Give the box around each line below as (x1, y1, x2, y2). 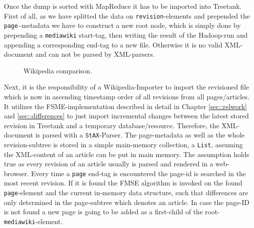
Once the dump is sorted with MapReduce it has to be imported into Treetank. (4, 1, 242, 11)
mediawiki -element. (4, 216, 63, 226)
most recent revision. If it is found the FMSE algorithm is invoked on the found (4, 178, 243, 188)
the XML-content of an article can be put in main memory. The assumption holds (4, 149, 250, 159)
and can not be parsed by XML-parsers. (35, 49, 155, 59)
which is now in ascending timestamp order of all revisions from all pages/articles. (4, 91, 250, 101)
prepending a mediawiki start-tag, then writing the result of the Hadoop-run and (4, 29, 248, 40)
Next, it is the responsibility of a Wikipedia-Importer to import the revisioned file (4, 82, 249, 92)
